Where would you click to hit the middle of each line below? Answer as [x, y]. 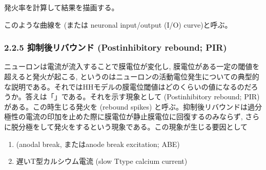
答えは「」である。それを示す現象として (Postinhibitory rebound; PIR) [142, 97]
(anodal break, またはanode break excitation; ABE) [98, 144]
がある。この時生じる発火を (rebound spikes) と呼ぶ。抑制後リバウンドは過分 [133, 106]
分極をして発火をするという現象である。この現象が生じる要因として [133, 126]
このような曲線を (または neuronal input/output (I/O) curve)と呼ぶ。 [118, 24]
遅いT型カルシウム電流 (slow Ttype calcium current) [102, 161]
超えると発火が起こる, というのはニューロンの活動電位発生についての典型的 [132, 76]
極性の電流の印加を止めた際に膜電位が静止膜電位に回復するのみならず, [124, 116]
